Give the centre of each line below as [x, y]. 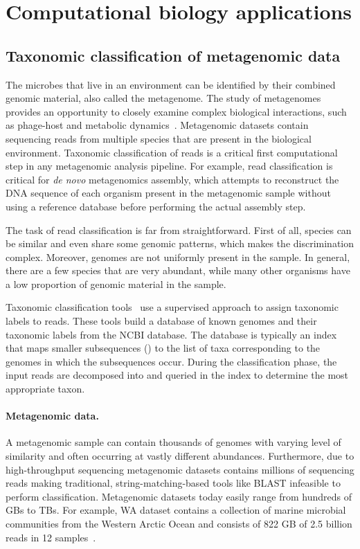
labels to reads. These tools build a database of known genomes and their [161, 321]
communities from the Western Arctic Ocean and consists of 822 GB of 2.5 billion [179, 523]
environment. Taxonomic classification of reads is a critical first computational [172, 152]
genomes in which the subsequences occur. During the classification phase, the [171, 361]
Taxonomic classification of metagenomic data [173, 55]
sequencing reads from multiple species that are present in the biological [159, 138]
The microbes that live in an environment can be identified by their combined [171, 84]
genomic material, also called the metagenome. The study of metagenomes [163, 98]
